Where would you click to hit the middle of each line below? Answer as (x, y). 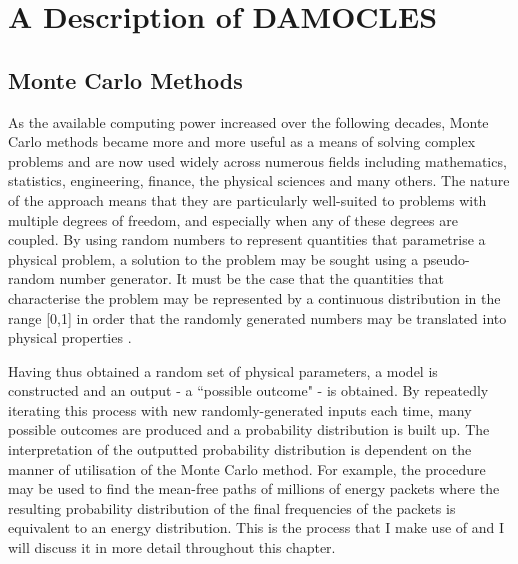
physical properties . (70, 337)
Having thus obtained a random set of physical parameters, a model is (223, 370)
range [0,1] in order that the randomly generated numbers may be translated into (257, 317)
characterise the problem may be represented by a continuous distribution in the (254, 297)
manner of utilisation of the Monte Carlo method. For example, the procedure (247, 468)
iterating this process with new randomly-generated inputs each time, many (240, 409)
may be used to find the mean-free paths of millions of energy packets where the (254, 488)
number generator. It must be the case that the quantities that (251, 278)
